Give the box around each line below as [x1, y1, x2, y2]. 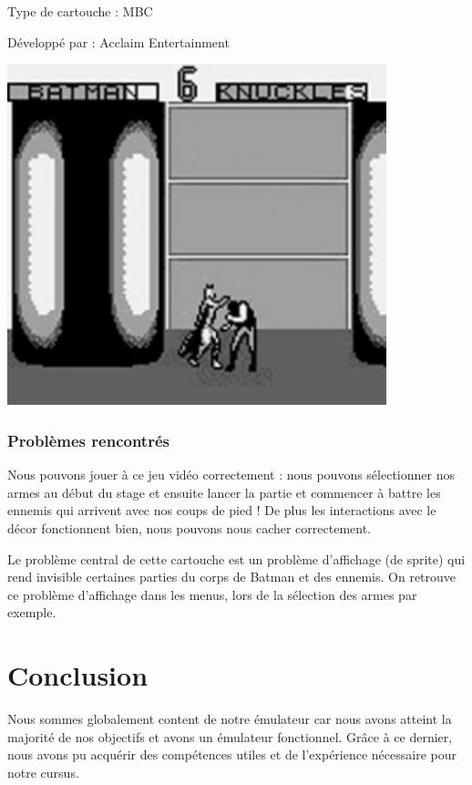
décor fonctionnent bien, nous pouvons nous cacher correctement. [7, 518, 371, 537]
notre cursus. [7, 762, 79, 781]
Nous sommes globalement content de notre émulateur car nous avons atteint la [7, 709, 452, 728]
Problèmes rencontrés [7, 429, 169, 451]
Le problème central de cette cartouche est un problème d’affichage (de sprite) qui [7, 549, 466, 568]
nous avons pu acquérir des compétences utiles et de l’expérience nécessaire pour [7, 745, 457, 764]
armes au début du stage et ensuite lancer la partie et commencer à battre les [7, 482, 441, 501]
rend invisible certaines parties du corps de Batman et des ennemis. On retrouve [7, 567, 457, 586]
